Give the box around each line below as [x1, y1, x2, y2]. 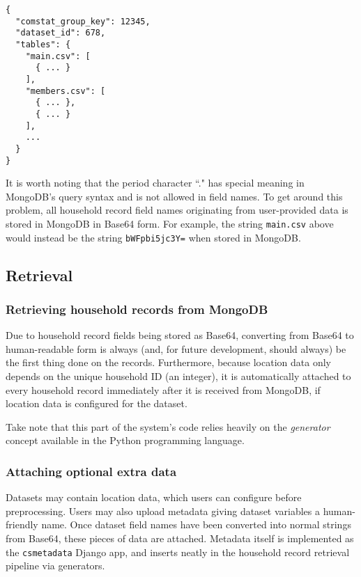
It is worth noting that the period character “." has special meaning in [6, 175, 305, 190]
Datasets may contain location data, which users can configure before [6, 490, 302, 505]
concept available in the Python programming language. [6, 433, 245, 448]
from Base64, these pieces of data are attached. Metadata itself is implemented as [6, 531, 354, 546]
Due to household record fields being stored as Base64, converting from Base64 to [6, 328, 354, 342]
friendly [6, 517, 38, 532]
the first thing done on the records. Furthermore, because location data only [6, 355, 331, 370]
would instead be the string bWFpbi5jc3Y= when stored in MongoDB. [6, 230, 301, 244]
